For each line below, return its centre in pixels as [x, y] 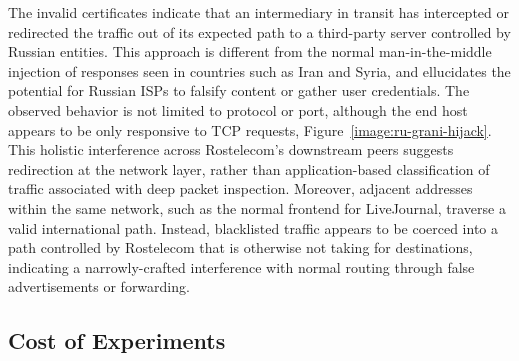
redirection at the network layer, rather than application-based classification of [249, 168]
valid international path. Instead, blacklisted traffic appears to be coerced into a [253, 227]
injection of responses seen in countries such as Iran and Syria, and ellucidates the [259, 70]
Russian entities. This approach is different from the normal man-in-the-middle [250, 51]
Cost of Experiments [117, 340]
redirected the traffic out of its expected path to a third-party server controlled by [259, 31]
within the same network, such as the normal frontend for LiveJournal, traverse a [257, 207]
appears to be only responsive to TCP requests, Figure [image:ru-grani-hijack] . [250, 129]
